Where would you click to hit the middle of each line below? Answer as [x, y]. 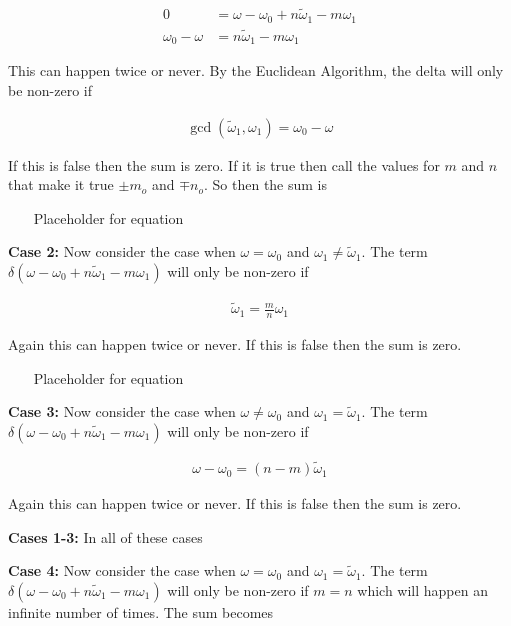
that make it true [61, 184]
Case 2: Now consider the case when [122, 251]
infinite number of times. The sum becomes [141, 611]
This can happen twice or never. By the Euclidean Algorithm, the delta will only [256, 70]
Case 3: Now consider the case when [122, 411]
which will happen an [422, 589]
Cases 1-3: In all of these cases [105, 536]
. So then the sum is [266, 184]
